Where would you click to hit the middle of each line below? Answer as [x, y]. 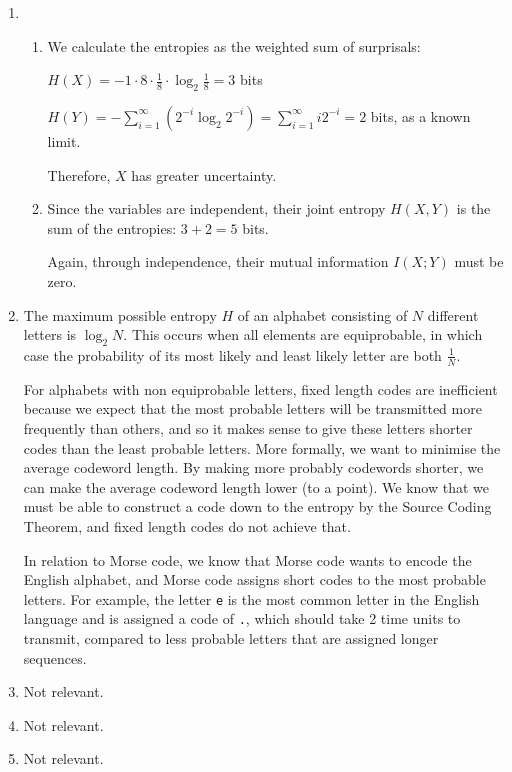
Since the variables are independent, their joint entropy [216, 208]
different [453, 314]
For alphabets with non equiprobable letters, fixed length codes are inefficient [260, 388]
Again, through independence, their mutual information [218, 261]
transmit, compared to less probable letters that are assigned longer [231, 638]
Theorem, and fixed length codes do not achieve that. [187, 525]
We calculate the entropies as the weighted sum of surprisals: [234, 45]
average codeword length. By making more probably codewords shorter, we [253, 467]
